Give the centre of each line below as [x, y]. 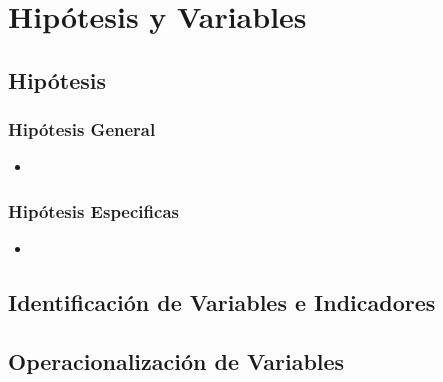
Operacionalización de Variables [176, 360]
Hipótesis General [82, 129]
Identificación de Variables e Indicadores [222, 302]
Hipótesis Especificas [93, 210]
